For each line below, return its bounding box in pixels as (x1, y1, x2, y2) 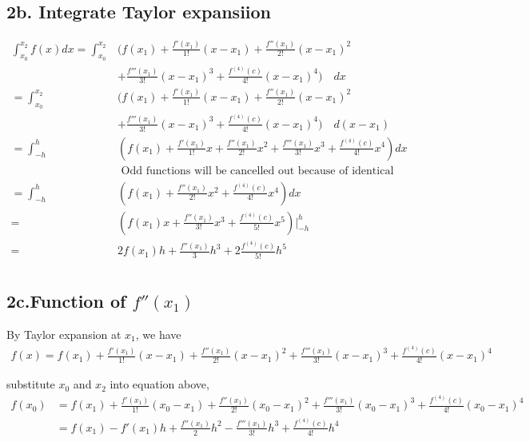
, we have (135, 325, 181, 342)
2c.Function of (6, 289, 126, 313)
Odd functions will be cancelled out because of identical (121, 165, 394, 177)
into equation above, (110, 376, 209, 392)
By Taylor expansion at (6, 325, 122, 342)
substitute (6, 376, 55, 392)
